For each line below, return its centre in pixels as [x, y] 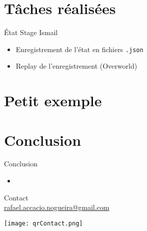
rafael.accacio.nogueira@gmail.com [57, 207]
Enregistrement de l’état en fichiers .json [79, 49]
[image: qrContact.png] [43, 223]
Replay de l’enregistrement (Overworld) [76, 66]
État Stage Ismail [31, 32]
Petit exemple [53, 100]
